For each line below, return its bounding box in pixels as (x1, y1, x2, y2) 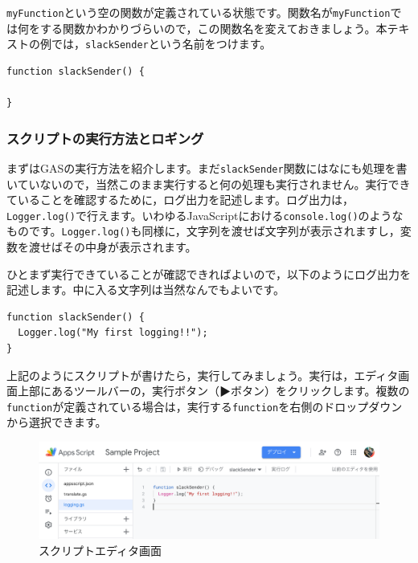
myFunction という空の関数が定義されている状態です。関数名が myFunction (6, 4, 391, 20)
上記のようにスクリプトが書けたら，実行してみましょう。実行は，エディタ (6, 366, 399, 383)
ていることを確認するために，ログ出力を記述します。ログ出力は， (6, 191, 354, 208)
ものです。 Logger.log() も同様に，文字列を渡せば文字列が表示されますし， (6, 222, 400, 239)
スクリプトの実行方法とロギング (6, 128, 204, 148)
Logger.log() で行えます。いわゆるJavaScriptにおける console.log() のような (6, 206, 404, 223)
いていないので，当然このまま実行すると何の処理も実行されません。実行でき (6, 175, 411, 192)
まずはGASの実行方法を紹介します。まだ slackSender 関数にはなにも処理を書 (6, 159, 408, 176)
